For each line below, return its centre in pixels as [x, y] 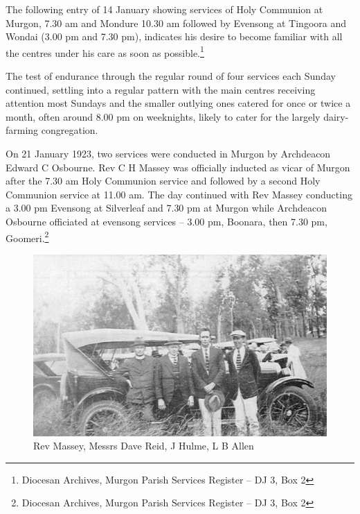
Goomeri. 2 [27, 237]
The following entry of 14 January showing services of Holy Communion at [164, 9]
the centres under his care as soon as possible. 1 [105, 51]
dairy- [336, 116]
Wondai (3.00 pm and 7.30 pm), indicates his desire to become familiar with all [174, 36]
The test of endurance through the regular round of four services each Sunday [171, 76]
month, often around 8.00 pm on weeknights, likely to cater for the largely [163, 116]
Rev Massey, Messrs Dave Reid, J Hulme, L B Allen [144, 446]
